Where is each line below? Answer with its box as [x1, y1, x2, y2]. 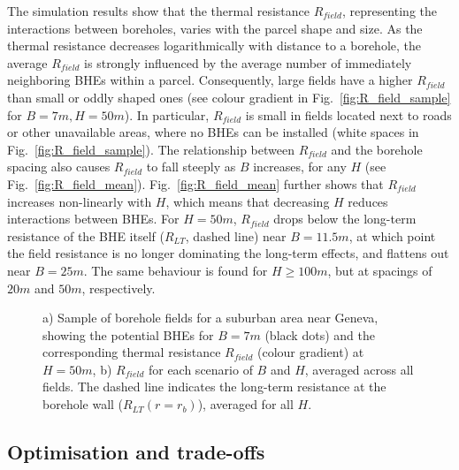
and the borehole [331, 140, 423, 158]
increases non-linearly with [7, 192, 152, 210]
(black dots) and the [264, 325, 375, 344]
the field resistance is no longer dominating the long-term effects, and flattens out [7, 244, 449, 262]
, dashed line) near [185, 226, 287, 245]
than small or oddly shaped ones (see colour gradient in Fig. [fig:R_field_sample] [7, 87, 451, 106]
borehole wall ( [42, 395, 124, 413]
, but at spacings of [327, 261, 432, 279]
